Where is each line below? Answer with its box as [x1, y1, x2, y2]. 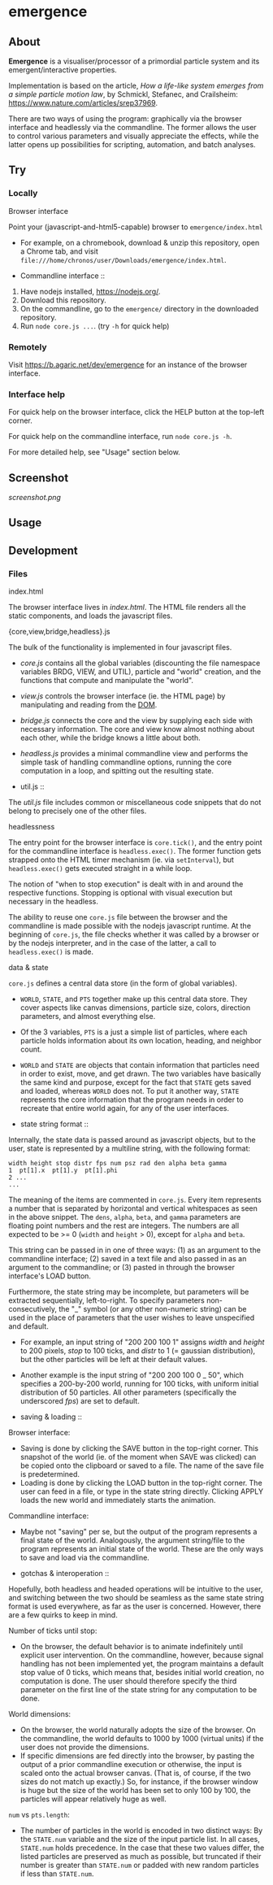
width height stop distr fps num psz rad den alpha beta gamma [8, 1160, 227, 1168]
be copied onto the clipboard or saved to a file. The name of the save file [19, 1461, 264, 1470]
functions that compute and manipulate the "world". [19, 676, 193, 686]
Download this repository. [19, 295, 107, 305]
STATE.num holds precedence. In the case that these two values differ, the [19, 1843, 265, 1852]
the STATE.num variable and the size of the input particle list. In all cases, [19, 1835, 260, 1844]
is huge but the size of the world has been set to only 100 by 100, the [19, 1786, 251, 1796]
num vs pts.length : [8, 1810, 71, 1820]
